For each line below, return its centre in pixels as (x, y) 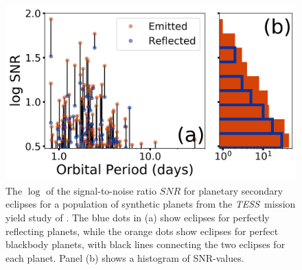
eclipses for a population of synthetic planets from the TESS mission (151, 204)
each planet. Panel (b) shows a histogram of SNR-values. (125, 257)
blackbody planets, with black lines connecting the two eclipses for (146, 244)
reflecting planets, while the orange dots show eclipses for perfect (142, 231)
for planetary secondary (233, 190)
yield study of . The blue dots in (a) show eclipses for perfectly (138, 218)
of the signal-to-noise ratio (101, 190)
